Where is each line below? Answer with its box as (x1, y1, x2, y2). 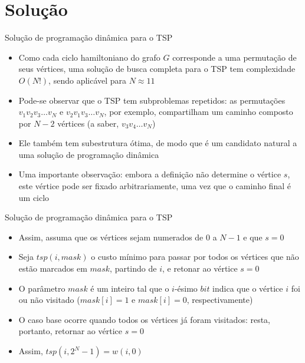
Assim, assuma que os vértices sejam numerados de (18, 230, 204, 243)
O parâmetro (18, 282, 65, 294)
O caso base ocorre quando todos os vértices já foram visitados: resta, (18, 313, 271, 325)
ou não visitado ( (18, 293, 80, 306)
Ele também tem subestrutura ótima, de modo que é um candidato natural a (18, 137, 297, 149)
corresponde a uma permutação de (172, 51, 297, 63)
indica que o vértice (212, 282, 283, 294)
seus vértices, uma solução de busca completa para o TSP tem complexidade (18, 62, 296, 75)
